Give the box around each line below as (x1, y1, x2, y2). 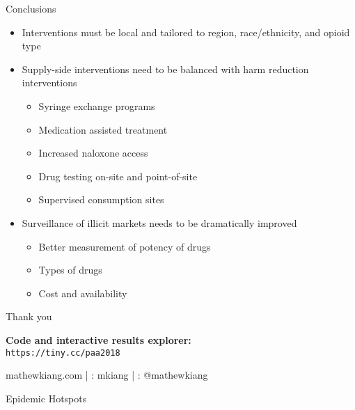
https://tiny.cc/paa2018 (6, 347, 120, 358)
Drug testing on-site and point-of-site (38, 168, 198, 183)
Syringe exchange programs (38, 98, 155, 113)
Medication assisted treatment (38, 122, 168, 136)
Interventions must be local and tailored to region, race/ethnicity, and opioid (22, 24, 350, 39)
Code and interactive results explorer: (6, 332, 191, 347)
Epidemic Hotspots (6, 391, 87, 405)
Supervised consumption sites (38, 192, 164, 207)
